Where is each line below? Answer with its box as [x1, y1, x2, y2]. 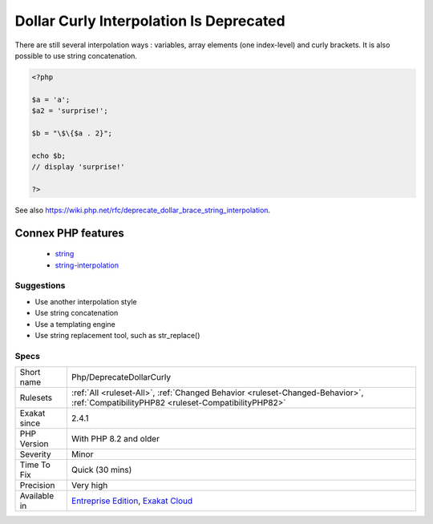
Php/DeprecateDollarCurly [71, 372, 172, 383]
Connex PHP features [14, 226, 124, 240]
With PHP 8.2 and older [71, 433, 160, 445]
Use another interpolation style [34, 296, 137, 306]
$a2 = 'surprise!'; [31, 107, 108, 115]
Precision [19, 480, 55, 491]
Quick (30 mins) [71, 465, 132, 476]
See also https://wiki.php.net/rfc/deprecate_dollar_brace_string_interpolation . [14, 205, 271, 215]
